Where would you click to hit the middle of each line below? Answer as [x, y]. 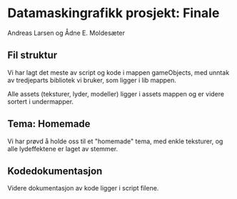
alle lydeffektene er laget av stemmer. [63, 148]
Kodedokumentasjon [55, 171]
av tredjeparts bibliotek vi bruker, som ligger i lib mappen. [92, 80]
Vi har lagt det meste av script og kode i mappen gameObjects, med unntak [118, 72]
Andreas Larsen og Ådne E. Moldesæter [66, 33]
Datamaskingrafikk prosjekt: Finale [114, 13]
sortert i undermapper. [40, 101]
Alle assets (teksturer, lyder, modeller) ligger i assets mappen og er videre [116, 93]
